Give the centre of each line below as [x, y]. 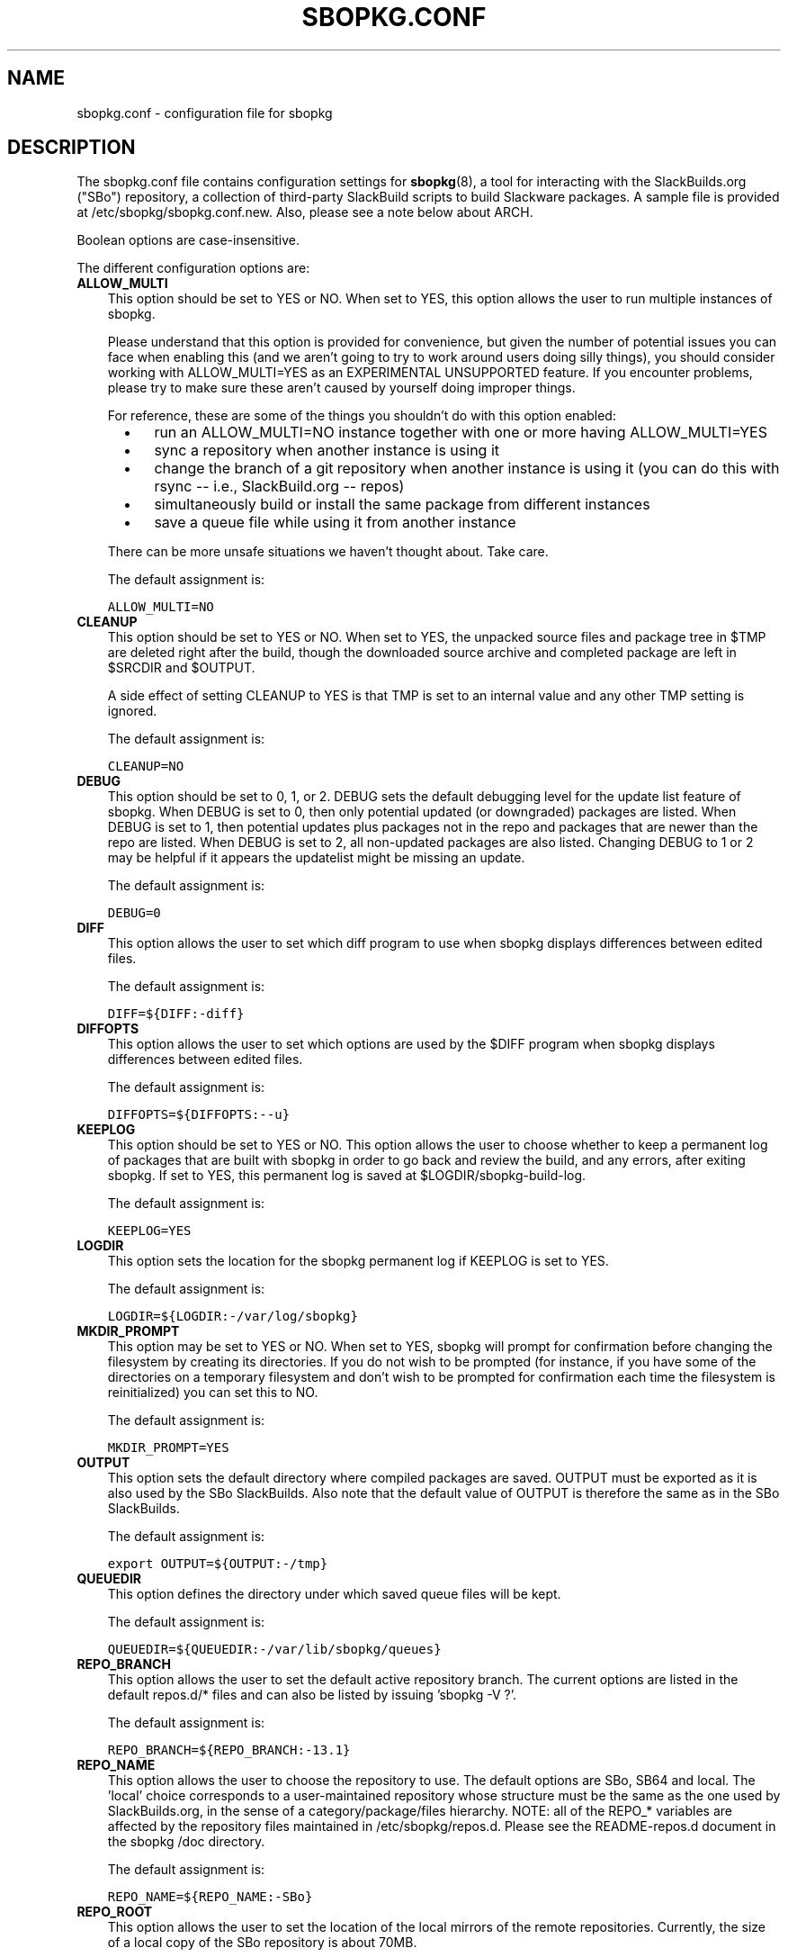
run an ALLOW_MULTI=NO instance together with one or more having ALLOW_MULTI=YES [461, 433]
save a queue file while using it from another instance [335, 523]
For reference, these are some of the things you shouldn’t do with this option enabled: [362, 416]
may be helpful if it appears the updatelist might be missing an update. [316, 858]
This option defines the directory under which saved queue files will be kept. [334, 1594]
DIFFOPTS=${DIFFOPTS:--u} [199, 1115]
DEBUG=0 [134, 913]
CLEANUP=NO [146, 767]
